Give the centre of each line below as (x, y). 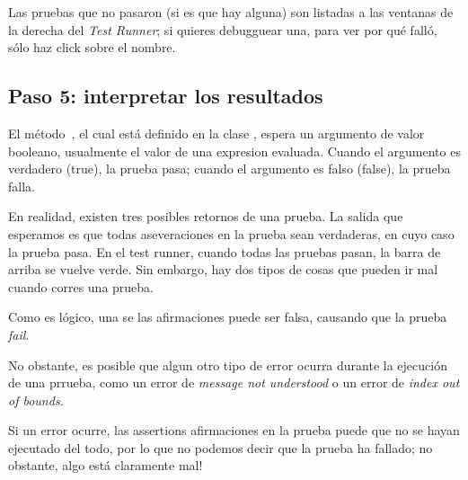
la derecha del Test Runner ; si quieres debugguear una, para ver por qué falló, (223, 29)
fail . (19, 334)
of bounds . (36, 400)
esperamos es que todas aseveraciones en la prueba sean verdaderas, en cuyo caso (231, 233)
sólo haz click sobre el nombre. (92, 47)
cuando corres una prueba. (81, 286)
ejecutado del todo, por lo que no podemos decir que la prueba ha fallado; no (221, 447)
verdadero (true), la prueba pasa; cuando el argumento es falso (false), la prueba (230, 169)
